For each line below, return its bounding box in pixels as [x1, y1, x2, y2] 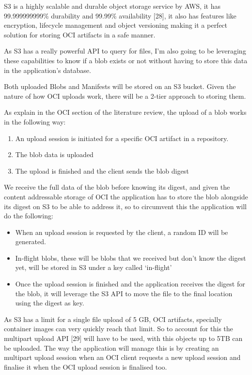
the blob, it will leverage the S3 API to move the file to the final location [15, 288, 233, 298]
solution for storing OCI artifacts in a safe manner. [4, 29, 156, 39]
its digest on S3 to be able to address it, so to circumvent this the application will [4, 201, 247, 211]
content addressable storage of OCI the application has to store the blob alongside [4, 191, 248, 201]
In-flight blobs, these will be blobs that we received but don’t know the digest [15, 252, 246, 263]
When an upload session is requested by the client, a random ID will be [15, 227, 228, 237]
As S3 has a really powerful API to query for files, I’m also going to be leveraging [4, 46, 246, 56]
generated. [15, 236, 46, 247]
